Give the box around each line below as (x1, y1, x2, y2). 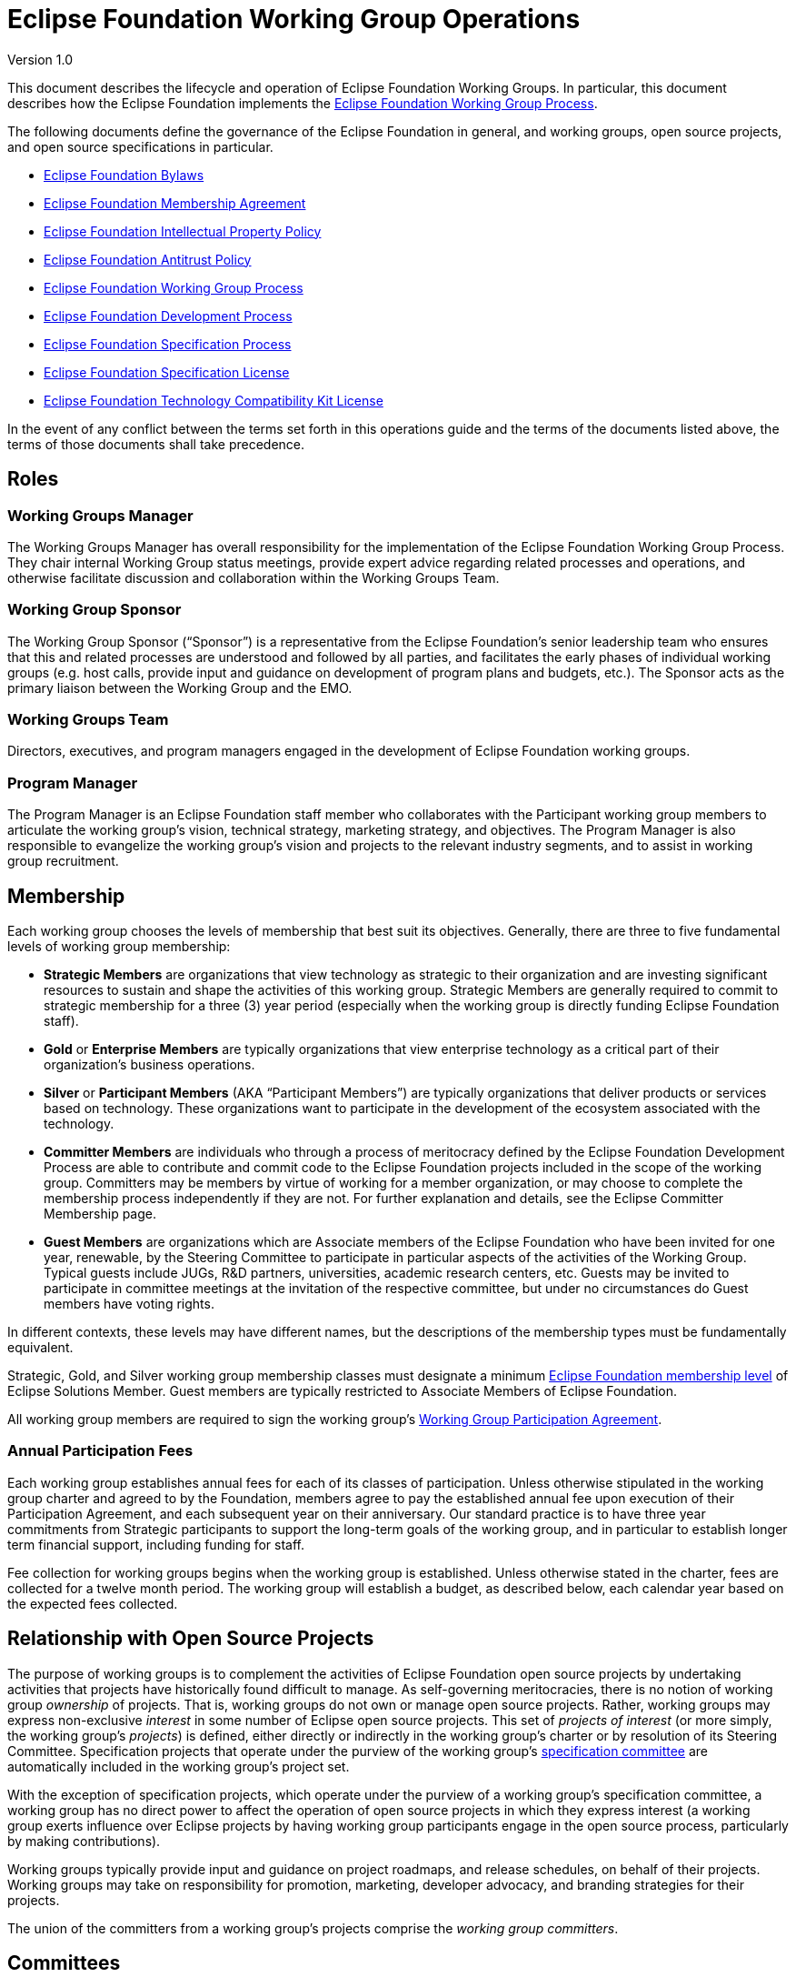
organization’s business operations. (44, 1057, 255, 1073)
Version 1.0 (7, 51, 73, 67)
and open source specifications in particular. (7, 138, 274, 155)
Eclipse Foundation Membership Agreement (44, 195, 306, 211)
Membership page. (44, 1206, 156, 1222)
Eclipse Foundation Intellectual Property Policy (44, 223, 322, 239)
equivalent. (7, 1340, 74, 1356)
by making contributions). (7, 1832, 161, 1849)
